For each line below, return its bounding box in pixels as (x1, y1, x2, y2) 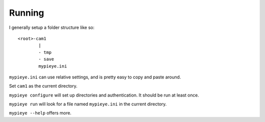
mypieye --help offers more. (9, 110, 72, 116)
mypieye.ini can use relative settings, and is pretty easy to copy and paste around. (9, 74, 181, 80)
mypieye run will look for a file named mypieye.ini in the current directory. (9, 101, 167, 107)
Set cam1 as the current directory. (9, 83, 78, 89)
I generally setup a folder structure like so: (9, 24, 95, 30)
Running (9, 7, 44, 18)
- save (38, 56, 54, 62)
